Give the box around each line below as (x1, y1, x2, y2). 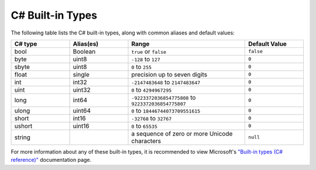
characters (131, 137, 161, 145)
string (14, 133, 30, 141)
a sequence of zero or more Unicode (131, 129, 233, 137)
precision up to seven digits (131, 70, 208, 78)
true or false (131, 47, 167, 55)
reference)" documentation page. (11, 157, 92, 164)
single (73, 70, 90, 78)
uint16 (73, 122, 90, 130)
